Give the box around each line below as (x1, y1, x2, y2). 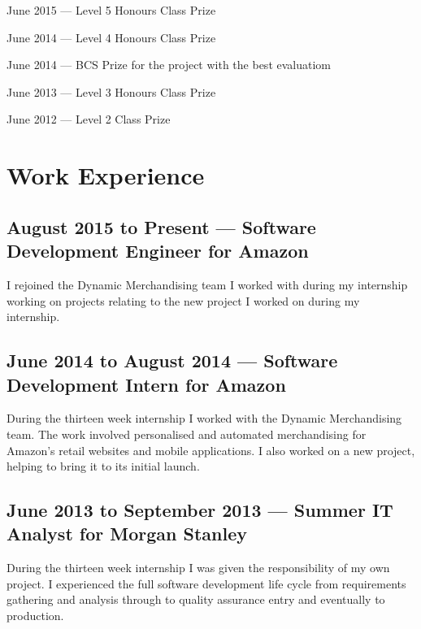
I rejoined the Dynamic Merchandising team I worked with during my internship (7, 275, 408, 293)
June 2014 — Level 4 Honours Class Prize (7, 28, 216, 46)
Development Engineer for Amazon (7, 238, 309, 263)
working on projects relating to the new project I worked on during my (7, 292, 360, 309)
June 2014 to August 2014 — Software (7, 348, 338, 373)
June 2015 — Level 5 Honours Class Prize (7, 2, 216, 18)
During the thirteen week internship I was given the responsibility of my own (7, 559, 390, 576)
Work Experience (7, 158, 205, 192)
